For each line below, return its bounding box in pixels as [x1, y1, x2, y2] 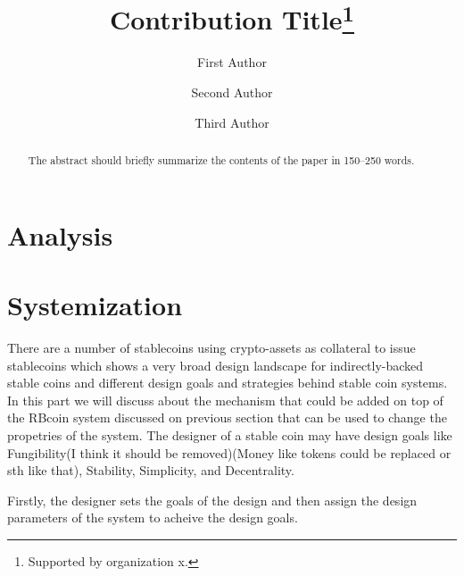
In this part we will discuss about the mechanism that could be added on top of [7, 390, 443, 409]
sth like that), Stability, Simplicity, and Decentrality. [7, 461, 294, 480]
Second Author [191, 83, 273, 102]
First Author [197, 53, 267, 71]
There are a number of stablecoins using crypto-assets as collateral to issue [7, 338, 416, 356]
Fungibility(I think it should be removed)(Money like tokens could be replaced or [7, 443, 452, 462]
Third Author [195, 113, 269, 131]
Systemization [7, 287, 183, 323]
